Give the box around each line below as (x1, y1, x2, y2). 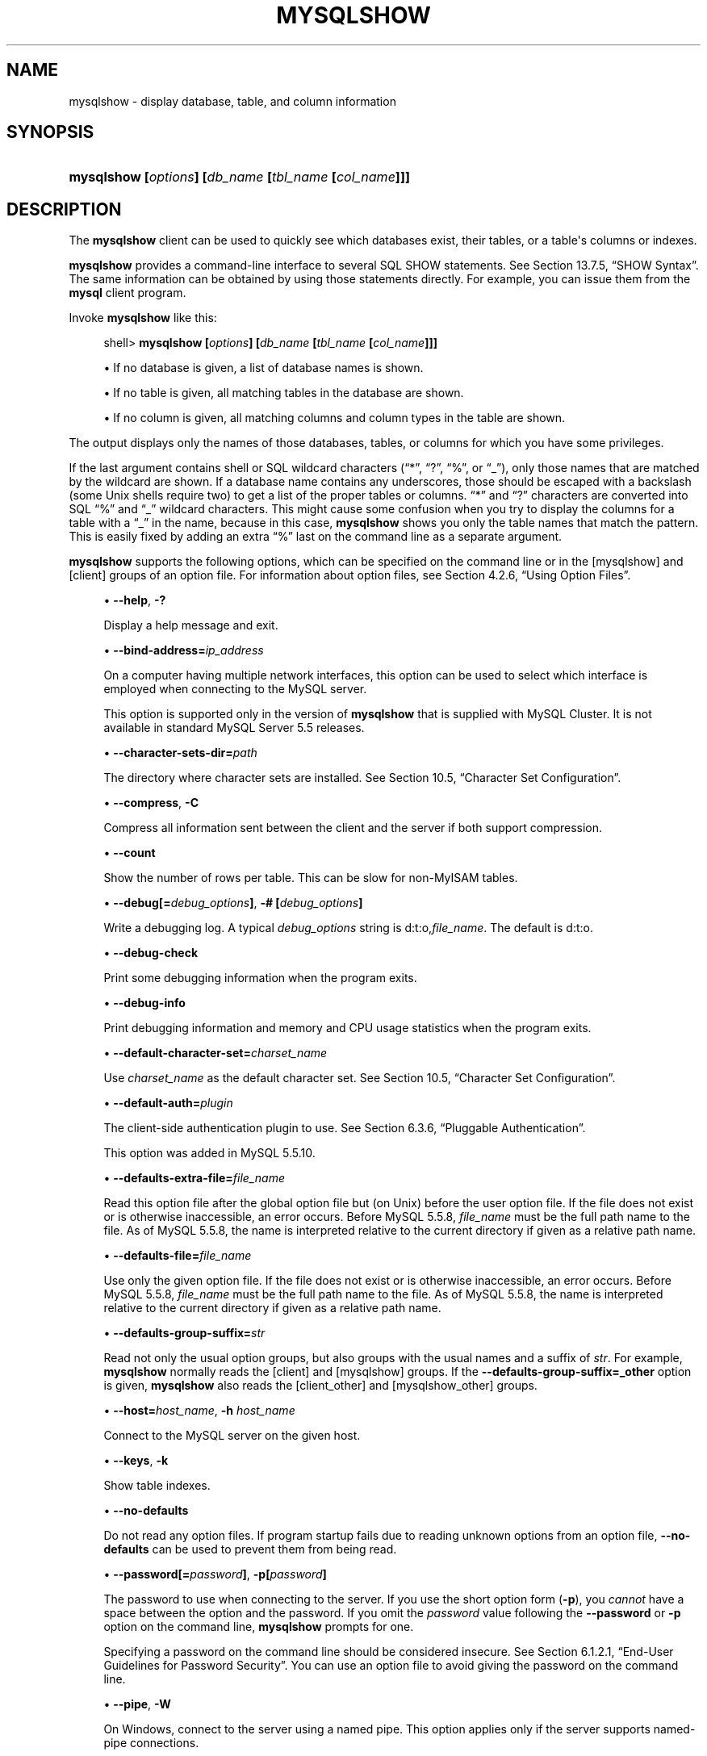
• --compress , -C (103, 796, 199, 810)
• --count (103, 846, 156, 860)
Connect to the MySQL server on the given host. (103, 1428, 361, 1443)
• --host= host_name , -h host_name (103, 1403, 295, 1418)
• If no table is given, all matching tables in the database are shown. (103, 386, 464, 400)
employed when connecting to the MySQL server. (103, 682, 367, 696)
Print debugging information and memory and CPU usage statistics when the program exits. (103, 1021, 592, 1035)
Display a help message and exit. (103, 618, 278, 633)
